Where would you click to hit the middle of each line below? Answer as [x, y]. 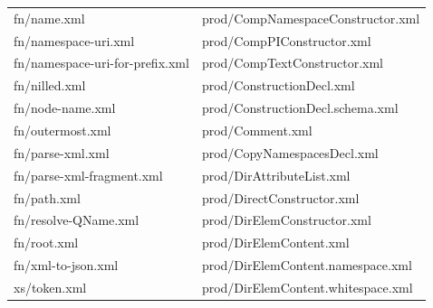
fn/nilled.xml [50, 85]
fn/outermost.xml [63, 130]
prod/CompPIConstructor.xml [286, 40]
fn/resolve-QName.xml [77, 220]
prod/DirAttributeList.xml [276, 175]
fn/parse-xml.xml [62, 152]
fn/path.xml [47, 197]
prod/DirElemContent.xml [275, 243]
